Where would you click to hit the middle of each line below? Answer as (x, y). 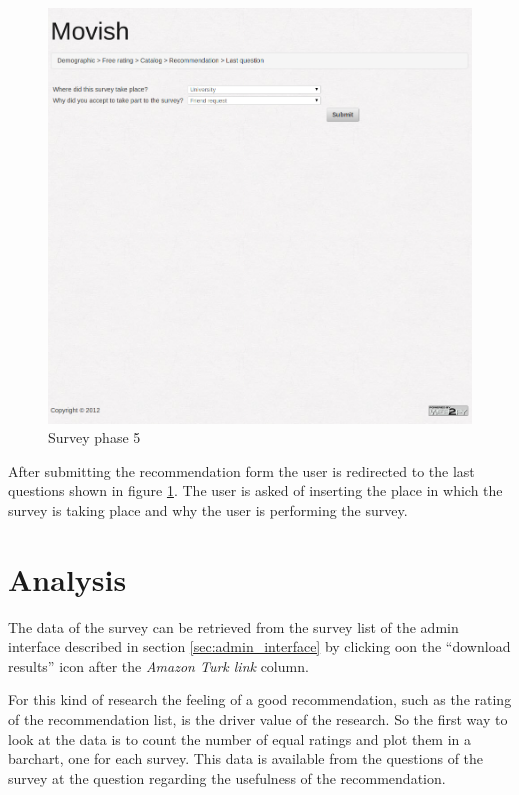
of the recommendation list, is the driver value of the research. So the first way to (258, 719)
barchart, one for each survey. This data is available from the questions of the (246, 758)
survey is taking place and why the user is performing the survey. (208, 509)
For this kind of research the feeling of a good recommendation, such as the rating (260, 699)
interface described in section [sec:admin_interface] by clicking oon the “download (259, 646)
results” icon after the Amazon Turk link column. (158, 665)
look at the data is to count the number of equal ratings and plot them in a (240, 738)
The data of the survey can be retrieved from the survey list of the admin (233, 626)
